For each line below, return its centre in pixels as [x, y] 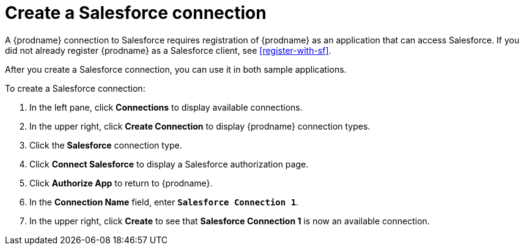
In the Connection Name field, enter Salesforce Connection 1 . [164, 202]
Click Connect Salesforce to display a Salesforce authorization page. [169, 164]
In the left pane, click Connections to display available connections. [166, 107]
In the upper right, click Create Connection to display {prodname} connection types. [200, 126]
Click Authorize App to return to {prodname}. [121, 183]
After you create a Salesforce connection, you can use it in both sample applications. [176, 69]
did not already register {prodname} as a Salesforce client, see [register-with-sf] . [168, 50]
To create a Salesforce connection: [75, 88]
